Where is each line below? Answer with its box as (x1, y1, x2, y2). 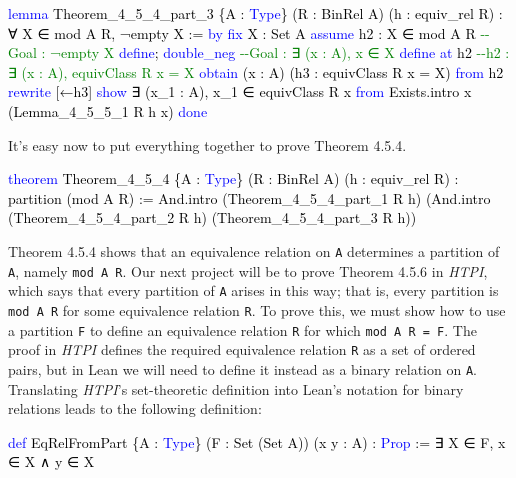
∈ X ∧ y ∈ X (8, 451, 95, 472)
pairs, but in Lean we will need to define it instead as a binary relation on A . (8, 358, 477, 379)
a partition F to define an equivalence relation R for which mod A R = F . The (8, 319, 477, 340)
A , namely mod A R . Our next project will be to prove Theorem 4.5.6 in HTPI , (8, 260, 488, 281)
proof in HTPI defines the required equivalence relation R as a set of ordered (8, 339, 476, 360)
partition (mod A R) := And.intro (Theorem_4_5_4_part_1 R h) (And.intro (8, 187, 491, 208)
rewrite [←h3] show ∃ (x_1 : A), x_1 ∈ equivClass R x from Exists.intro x (8, 81, 472, 102)
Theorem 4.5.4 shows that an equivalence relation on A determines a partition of (8, 240, 500, 261)
